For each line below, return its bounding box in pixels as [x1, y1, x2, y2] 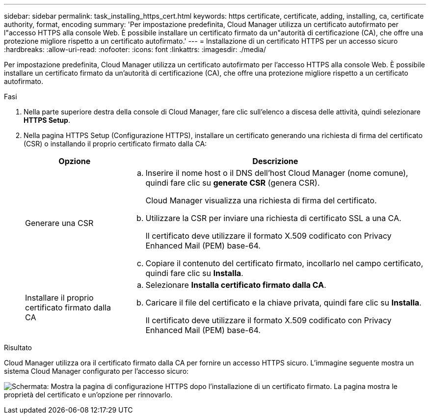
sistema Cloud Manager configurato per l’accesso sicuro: [4, 367, 189, 375]
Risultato [4, 343, 32, 352]
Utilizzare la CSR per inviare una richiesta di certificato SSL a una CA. [145, 213, 402, 223]
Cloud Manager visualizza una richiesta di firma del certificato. [145, 195, 377, 205]
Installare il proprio [25, 293, 94, 303]
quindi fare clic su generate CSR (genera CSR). [145, 178, 320, 188]
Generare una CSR [25, 218, 94, 228]
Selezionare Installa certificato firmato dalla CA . [145, 280, 326, 290]
